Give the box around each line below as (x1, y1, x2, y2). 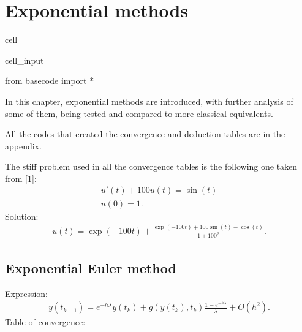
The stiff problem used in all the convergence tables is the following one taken (5, 160, 298, 173)
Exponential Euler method (5, 258, 176, 277)
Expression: (5, 287, 48, 300)
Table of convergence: (5, 315, 86, 328)
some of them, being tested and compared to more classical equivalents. (5, 107, 273, 119)
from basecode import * (5, 74, 94, 87)
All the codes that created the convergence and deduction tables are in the (5, 127, 285, 140)
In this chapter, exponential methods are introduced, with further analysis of (5, 94, 293, 107)
